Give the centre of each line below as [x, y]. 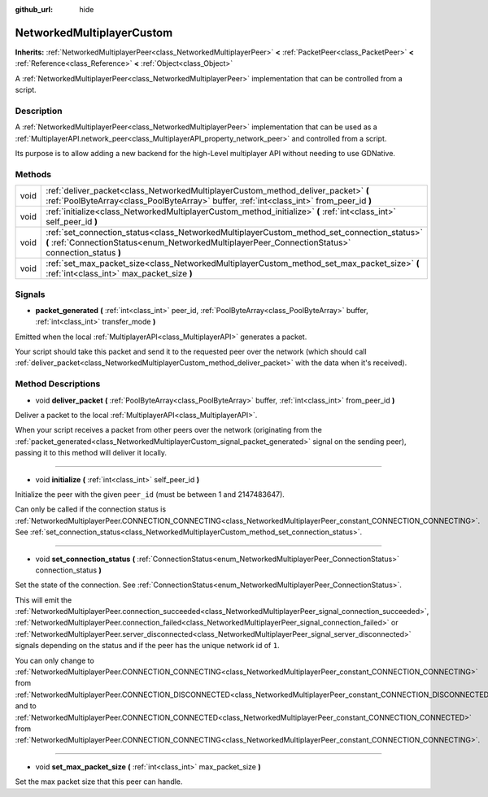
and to [26, 706]
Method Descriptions [58, 384]
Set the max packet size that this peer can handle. [99, 782]
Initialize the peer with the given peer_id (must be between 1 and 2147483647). [150, 494]
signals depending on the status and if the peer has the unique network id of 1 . [147, 646]
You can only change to [55, 660]
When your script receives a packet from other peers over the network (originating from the [169, 430]
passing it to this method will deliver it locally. [91, 453]
